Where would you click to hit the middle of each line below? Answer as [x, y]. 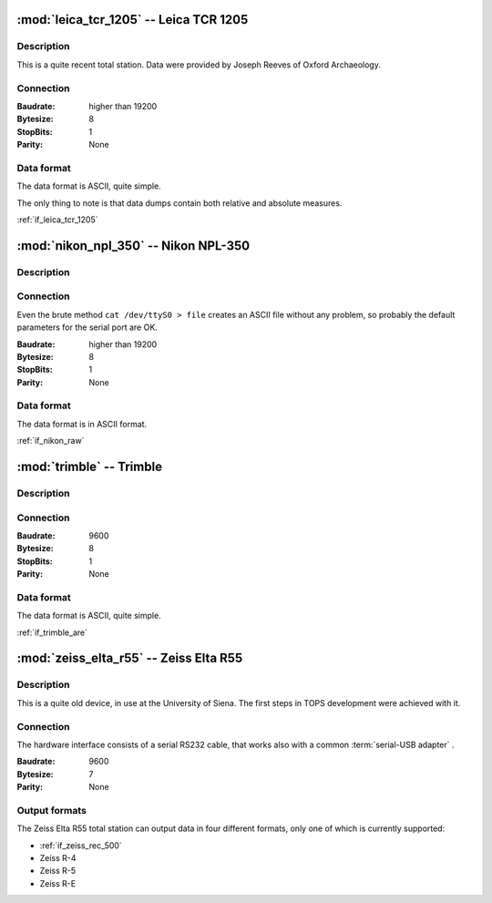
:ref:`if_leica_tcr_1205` [57, 220]
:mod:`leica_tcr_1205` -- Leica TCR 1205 [133, 20]
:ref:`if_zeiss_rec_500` [81, 845]
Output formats [51, 810]
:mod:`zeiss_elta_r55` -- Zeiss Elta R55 [130, 658]
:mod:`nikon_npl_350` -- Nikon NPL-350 [133, 246]
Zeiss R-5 [58, 871]
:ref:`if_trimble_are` [52, 632]
